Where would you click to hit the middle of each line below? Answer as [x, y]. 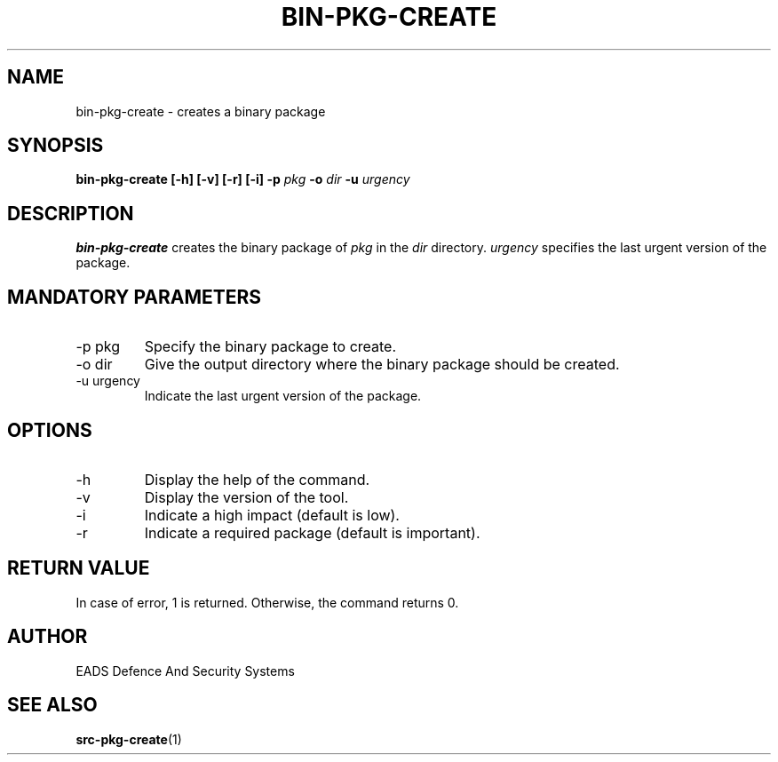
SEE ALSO [52, 705]
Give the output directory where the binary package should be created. [382, 365]
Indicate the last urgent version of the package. [283, 396]
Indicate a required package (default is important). [312, 532]
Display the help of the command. [257, 479]
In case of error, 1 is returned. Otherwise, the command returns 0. [267, 602]
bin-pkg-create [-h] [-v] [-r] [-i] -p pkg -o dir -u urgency [243, 179]
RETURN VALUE [79, 568]
